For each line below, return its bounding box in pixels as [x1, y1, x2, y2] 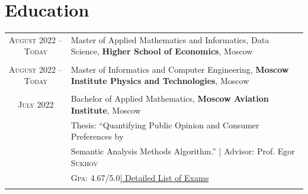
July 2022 [18, 98, 54, 111]
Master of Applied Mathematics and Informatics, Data [70, 33, 269, 46]
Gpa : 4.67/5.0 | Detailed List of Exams [70, 171, 209, 183]
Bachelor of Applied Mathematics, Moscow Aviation [70, 92, 269, 105]
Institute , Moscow [70, 104, 141, 116]
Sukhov [70, 156, 98, 169]
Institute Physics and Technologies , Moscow [70, 75, 249, 87]
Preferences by [70, 130, 124, 143]
